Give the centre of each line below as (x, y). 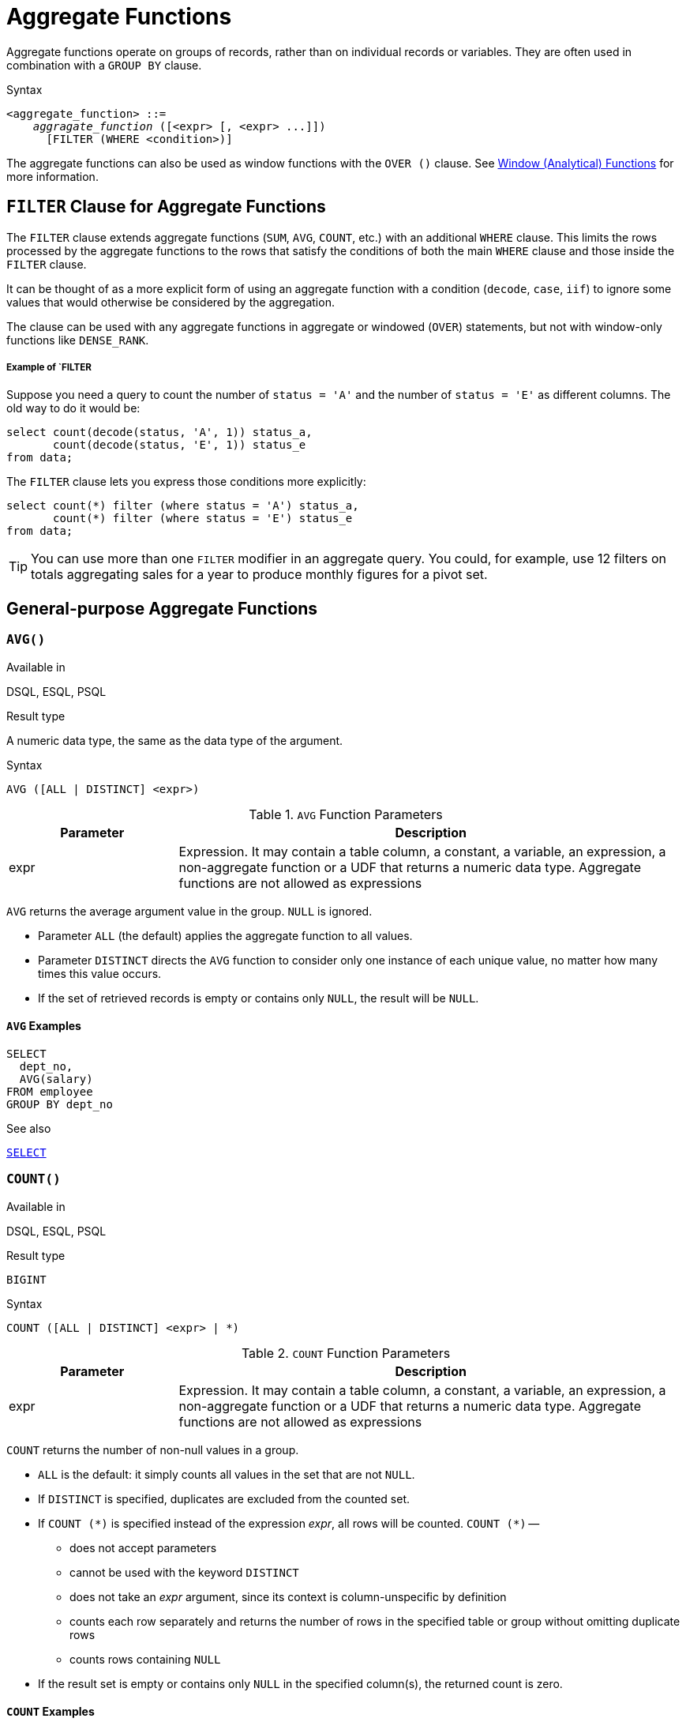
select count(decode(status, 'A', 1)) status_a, (159, 432)
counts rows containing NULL (145, 1659)
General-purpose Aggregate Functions (162, 608)
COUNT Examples (51, 1712)
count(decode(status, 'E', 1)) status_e (180, 445)
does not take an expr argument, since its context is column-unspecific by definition (288, 1596)
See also (29, 1128)
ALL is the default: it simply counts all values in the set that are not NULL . (227, 1474)
